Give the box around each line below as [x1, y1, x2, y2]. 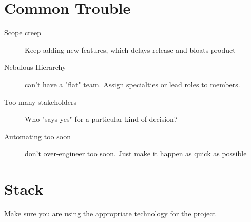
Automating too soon [4, 131, 71, 141]
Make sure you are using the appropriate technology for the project [4, 208, 216, 218]
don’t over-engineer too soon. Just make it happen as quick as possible [25, 148, 247, 159]
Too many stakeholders [4, 96, 76, 107]
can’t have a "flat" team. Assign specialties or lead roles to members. [25, 79, 240, 89]
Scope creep [4, 27, 41, 38]
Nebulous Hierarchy [4, 62, 66, 72]
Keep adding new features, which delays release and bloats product [25, 44, 236, 55]
